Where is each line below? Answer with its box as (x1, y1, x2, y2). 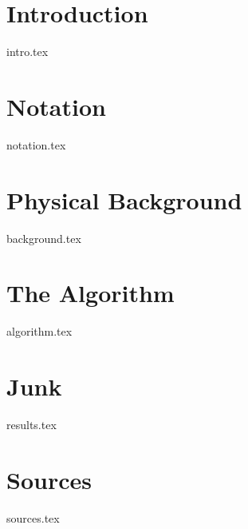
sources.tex (6, 509, 60, 526)
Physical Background (6, 183, 242, 216)
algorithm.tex (6, 323, 73, 340)
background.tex (6, 229, 81, 246)
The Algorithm (6, 276, 175, 309)
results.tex (6, 416, 57, 432)
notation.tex (6, 136, 66, 153)
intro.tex (6, 43, 49, 60)
